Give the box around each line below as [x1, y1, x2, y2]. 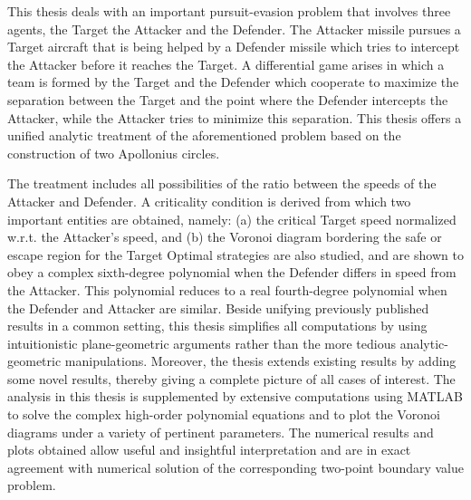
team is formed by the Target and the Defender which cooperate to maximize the [7, 72, 459, 91]
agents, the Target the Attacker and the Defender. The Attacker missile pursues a [7, 19, 461, 38]
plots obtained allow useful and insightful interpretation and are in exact [7, 440, 411, 459]
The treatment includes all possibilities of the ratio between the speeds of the [7, 174, 437, 193]
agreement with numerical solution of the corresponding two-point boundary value [7, 457, 464, 476]
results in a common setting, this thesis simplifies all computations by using [7, 316, 428, 335]
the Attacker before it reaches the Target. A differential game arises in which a [7, 54, 445, 73]
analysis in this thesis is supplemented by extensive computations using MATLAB [7, 387, 463, 406]
